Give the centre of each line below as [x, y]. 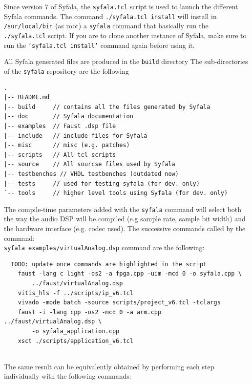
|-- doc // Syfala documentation [69, 117]
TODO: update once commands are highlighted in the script [109, 264]
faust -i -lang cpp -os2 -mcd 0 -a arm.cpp [90, 312]
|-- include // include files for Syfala [76, 136]
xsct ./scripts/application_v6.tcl [75, 341]
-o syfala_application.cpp [76, 331]
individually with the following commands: [68, 376]
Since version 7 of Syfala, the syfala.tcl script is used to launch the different [121, 6]
